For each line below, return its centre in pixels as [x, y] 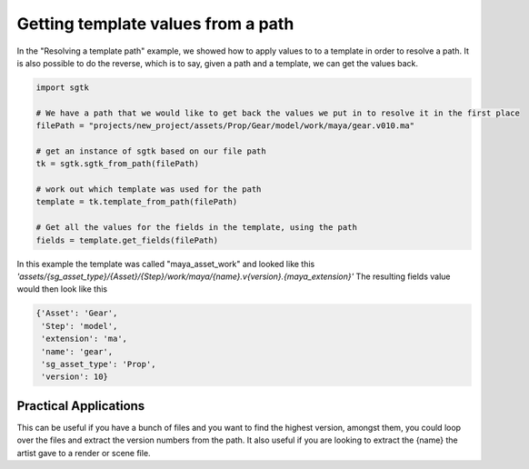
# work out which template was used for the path [149, 190]
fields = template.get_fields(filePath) [127, 240]
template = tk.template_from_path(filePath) [137, 202]
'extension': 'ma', [84, 339]
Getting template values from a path [155, 24]
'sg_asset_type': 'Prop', [99, 364]
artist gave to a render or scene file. [84, 453]
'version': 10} [75, 377]
